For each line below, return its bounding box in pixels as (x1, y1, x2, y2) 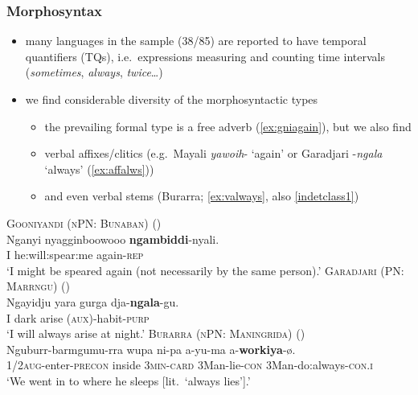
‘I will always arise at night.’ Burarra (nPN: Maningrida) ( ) (6, 325, 305, 342)
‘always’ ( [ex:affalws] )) (44, 160, 154, 177)
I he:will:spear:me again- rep (6, 246, 144, 263)
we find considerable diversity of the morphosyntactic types (25, 91, 318, 107)
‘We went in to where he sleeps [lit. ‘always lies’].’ (6, 372, 251, 389)
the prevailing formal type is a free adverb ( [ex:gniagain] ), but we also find (44, 117, 412, 134)
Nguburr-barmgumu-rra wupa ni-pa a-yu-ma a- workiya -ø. (6, 340, 296, 357)
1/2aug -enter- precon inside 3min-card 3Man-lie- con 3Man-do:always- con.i (6, 356, 373, 373)
